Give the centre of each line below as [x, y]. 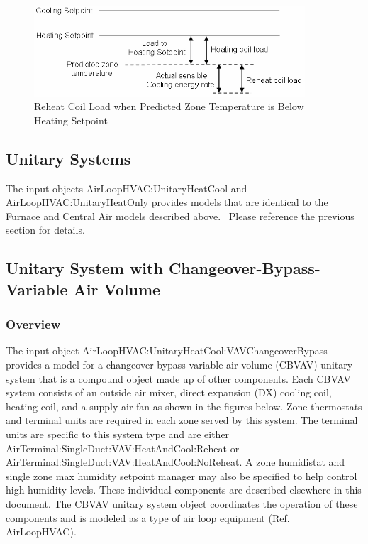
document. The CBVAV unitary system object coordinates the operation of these [182, 503]
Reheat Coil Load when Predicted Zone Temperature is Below [169, 106]
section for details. [45, 230]
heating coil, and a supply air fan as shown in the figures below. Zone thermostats [184, 406]
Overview [33, 324]
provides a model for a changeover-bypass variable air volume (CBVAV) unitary [179, 364]
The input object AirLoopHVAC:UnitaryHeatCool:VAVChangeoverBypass [167, 350]
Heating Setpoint [71, 120]
